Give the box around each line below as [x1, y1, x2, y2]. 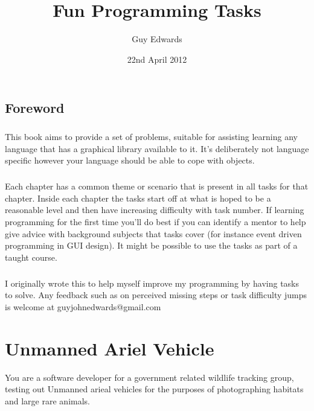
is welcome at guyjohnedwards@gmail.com [5, 300, 161, 313]
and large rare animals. [5, 394, 90, 407]
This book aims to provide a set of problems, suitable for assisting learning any [5, 130, 298, 143]
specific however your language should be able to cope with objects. [5, 154, 255, 167]
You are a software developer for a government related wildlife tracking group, [5, 371, 294, 383]
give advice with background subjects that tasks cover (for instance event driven [5, 227, 302, 240]
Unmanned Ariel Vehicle [5, 336, 214, 360]
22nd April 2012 [127, 53, 187, 65]
